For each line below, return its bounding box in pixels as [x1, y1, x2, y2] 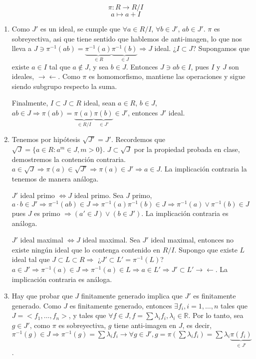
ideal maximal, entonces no [151, 234, 234, 245]
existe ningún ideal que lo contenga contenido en [11, 244, 160, 254]
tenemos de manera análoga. [11, 173, 99, 183]
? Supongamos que [193, 43, 250, 53]
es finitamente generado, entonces [69, 300, 172, 310]
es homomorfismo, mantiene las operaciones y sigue [88, 71, 246, 81]
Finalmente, [11, 97, 48, 108]
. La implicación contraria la [160, 163, 247, 174]
